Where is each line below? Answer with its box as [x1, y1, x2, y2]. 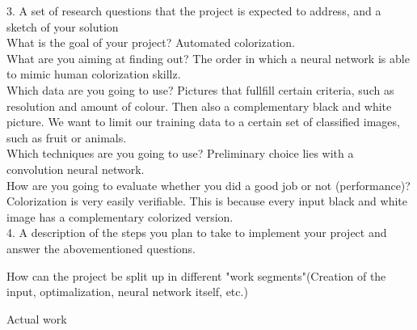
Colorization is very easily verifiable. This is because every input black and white [6, 192, 407, 209]
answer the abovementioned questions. [6, 239, 196, 256]
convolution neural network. [6, 160, 145, 177]
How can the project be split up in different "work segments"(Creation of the [6, 267, 386, 284]
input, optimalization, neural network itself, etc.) [6, 283, 248, 300]
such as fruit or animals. [6, 129, 127, 146]
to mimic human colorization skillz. [6, 66, 181, 82]
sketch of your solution [6, 18, 119, 35]
